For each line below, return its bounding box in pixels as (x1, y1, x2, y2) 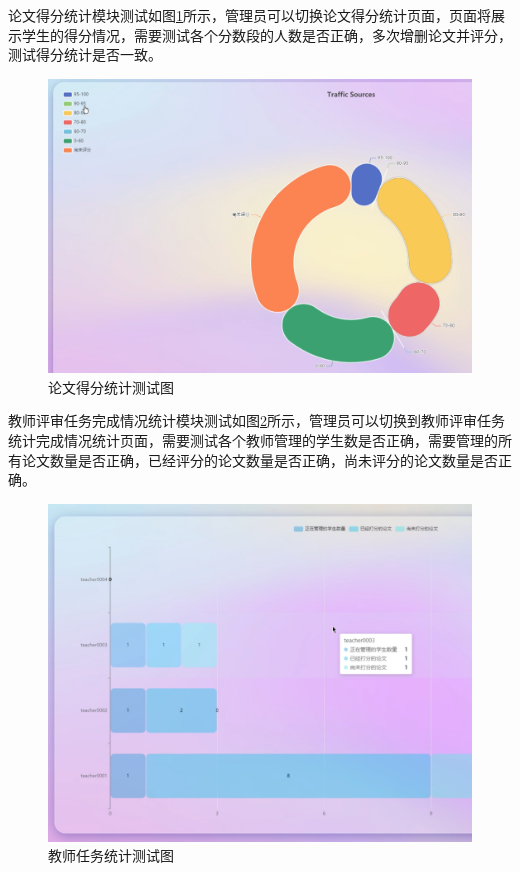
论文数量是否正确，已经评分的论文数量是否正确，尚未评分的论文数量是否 (21, 449, 498, 470)
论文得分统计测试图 (48, 376, 174, 397)
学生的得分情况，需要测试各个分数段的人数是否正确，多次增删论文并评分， (21, 24, 512, 45)
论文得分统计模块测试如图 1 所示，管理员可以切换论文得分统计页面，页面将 (8, 5, 491, 25)
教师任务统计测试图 (48, 845, 174, 866)
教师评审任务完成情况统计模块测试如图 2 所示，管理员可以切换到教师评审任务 (8, 410, 505, 431)
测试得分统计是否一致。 (8, 44, 162, 65)
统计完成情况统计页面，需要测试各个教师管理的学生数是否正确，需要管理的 (8, 429, 498, 450)
